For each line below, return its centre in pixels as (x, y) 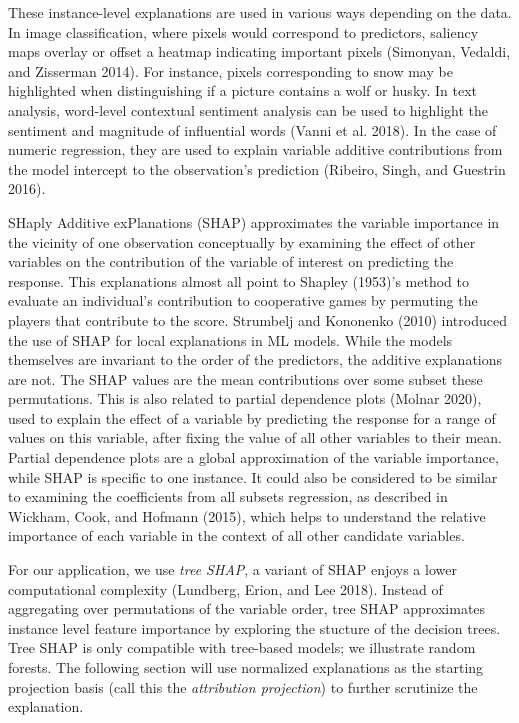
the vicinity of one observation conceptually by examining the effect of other (242, 241)
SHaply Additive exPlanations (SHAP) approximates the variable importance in (254, 221)
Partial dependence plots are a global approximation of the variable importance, (253, 457)
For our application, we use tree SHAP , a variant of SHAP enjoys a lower (232, 569)
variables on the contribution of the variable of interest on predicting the (231, 261)
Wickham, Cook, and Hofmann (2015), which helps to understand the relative (247, 515)
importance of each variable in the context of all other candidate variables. (236, 535)
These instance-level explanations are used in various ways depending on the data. (260, 12)
